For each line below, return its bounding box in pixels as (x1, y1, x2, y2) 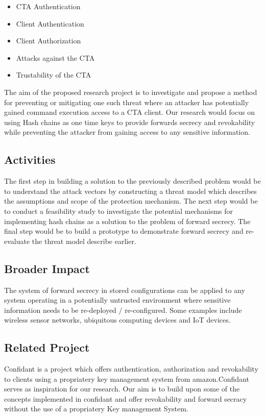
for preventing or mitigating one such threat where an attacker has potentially (4, 96, 249, 107)
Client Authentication (16, 18, 84, 29)
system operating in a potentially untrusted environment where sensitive (4, 295, 231, 305)
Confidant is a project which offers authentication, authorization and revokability (4, 363, 258, 374)
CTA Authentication (16, 1, 81, 11)
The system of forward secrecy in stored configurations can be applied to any (4, 284, 245, 295)
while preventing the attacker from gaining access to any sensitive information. (4, 127, 250, 137)
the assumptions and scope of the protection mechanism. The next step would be (4, 195, 258, 206)
